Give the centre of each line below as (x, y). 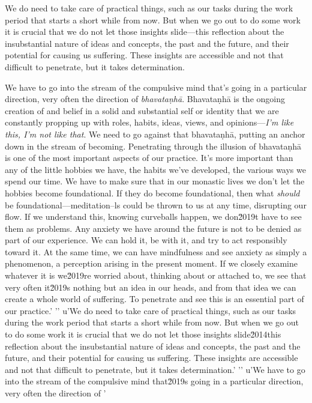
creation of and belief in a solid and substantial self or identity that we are (142, 110)
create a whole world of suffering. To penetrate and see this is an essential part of (154, 299)
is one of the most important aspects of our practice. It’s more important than (149, 158)
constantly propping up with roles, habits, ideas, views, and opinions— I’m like (149, 122)
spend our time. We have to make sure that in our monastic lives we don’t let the (155, 181)
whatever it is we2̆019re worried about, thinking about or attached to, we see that (156, 275)
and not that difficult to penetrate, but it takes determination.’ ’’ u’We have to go (155, 369)
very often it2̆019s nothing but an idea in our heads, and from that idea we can (151, 287)
